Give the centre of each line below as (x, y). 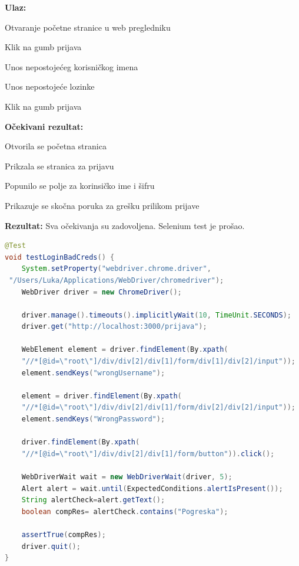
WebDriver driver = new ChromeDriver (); (102, 292)
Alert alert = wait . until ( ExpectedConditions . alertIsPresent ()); (152, 488)
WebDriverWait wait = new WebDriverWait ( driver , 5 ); (127, 477)
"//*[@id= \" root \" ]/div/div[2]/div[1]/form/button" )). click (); (148, 454)
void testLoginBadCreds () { (60, 257)
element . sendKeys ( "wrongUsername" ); (93, 373)
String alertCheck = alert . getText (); (93, 500)
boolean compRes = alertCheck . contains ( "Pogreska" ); (125, 511)
